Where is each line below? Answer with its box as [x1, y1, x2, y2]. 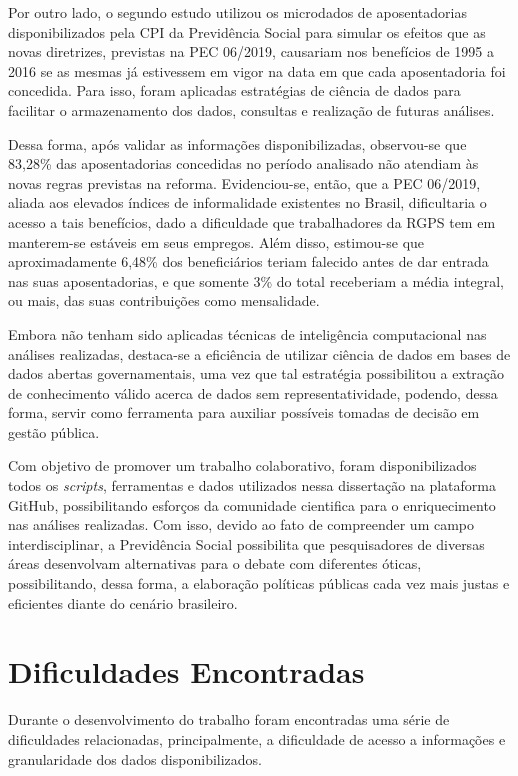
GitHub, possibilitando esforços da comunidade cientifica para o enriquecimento [8, 494, 496, 515]
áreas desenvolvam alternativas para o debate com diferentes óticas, [8, 553, 422, 574]
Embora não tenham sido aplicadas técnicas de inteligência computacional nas [8, 323, 487, 344]
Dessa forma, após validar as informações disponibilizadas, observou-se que [8, 133, 467, 154]
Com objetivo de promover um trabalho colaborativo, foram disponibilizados [8, 455, 477, 476]
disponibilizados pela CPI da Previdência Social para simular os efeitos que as [8, 21, 486, 42]
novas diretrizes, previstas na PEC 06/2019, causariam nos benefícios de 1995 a [8, 41, 494, 62]
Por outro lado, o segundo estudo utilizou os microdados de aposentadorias [8, 2, 467, 22]
